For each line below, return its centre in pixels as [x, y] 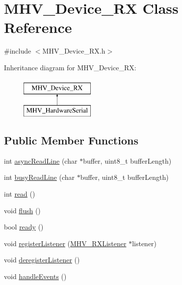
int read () [20, 194]
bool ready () [24, 227]
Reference [38, 27]
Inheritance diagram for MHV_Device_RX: [70, 67]
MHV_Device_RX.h [74, 51]
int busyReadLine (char [39, 177]
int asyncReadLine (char [41, 160]
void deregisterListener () [42, 260]
